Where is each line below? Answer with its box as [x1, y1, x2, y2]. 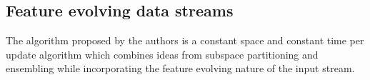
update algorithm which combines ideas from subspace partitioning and [6, 46, 319, 61]
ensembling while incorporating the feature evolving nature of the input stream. [6, 61, 355, 76]
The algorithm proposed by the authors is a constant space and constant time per [6, 33, 364, 48]
